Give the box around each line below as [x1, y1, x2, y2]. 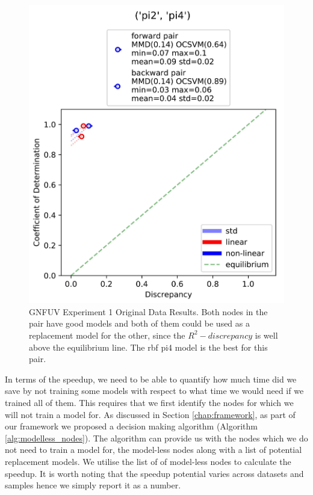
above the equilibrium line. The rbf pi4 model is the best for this [29, 340, 268, 353]
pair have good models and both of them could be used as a [29, 317, 250, 330]
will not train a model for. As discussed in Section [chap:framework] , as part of [5, 408, 296, 420]
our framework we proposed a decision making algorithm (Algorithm [5, 420, 258, 432]
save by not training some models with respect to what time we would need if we [5, 384, 304, 397]
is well [255, 328, 278, 341]
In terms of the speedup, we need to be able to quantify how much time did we [5, 372, 297, 385]
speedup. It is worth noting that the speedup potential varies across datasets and [5, 467, 304, 479]
